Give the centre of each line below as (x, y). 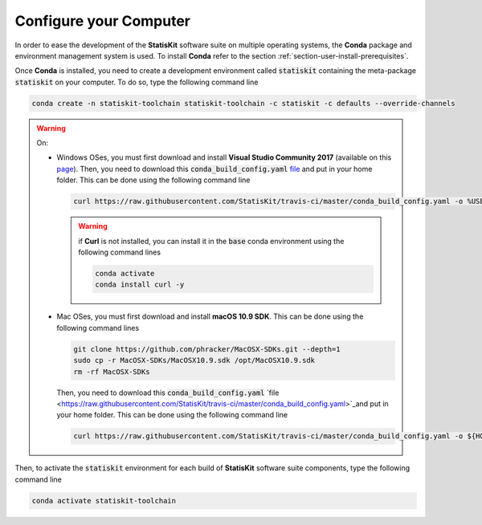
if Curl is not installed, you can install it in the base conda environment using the (211, 241)
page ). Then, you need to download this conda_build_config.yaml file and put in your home (214, 169)
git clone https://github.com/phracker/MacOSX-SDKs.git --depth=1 (207, 349)
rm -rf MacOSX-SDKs (112, 372)
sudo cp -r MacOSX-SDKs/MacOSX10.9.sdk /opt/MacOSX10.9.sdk (194, 360)
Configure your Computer (103, 21)
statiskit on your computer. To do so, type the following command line (137, 82)
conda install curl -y (140, 285)
